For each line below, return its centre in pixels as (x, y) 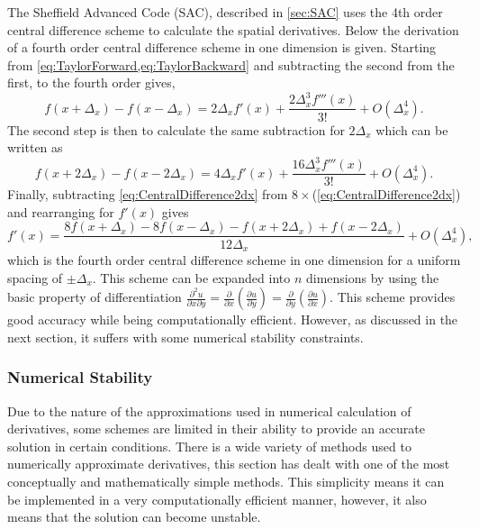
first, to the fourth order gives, (91, 82)
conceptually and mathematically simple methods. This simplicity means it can (226, 481)
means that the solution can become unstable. (134, 517)
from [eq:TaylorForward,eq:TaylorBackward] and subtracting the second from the (231, 64)
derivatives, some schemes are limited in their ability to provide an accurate (217, 429)
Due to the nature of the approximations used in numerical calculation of (209, 410)
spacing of (35, 277)
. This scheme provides (393, 297)
